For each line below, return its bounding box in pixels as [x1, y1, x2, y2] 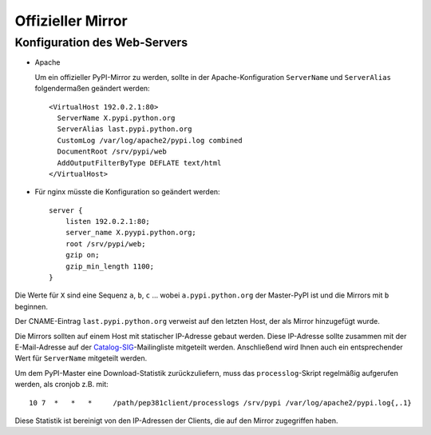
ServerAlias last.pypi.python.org [57, 125, 192, 134]
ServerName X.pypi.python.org [57, 113, 176, 122]
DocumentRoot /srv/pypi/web [57, 147, 168, 156]
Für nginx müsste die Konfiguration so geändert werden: [34, 187, 220, 197]
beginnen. [14, 301, 48, 311]
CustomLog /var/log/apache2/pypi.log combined [57, 136, 243, 145]
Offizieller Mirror [14, 12, 128, 30]
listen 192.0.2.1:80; [65, 217, 151, 226]
